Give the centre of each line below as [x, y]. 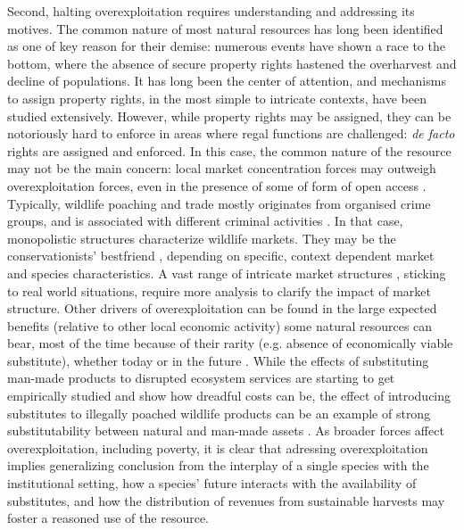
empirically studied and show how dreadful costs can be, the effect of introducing [229, 396]
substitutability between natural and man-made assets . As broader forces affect [226, 431]
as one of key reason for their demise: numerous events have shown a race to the [226, 46]
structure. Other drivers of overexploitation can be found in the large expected [222, 308]
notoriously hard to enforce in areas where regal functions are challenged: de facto [231, 133]
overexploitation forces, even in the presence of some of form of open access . [217, 185]
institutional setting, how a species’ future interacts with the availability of [212, 483]
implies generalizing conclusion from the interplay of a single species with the [218, 465]
